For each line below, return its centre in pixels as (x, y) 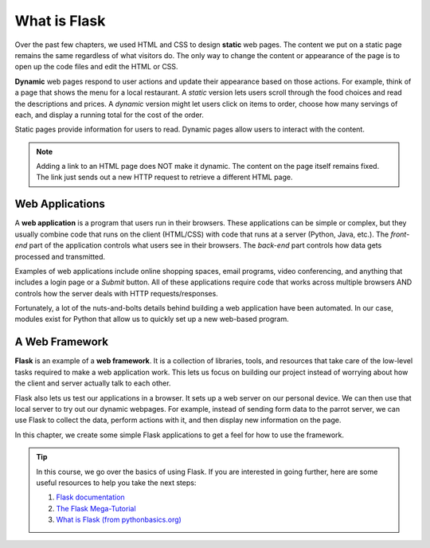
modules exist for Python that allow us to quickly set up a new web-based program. (152, 319)
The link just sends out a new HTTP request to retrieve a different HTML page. (164, 177)
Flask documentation (90, 497)
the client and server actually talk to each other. (93, 383)
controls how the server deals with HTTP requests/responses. (116, 293)
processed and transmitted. (60, 256)
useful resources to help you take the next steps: (116, 483)
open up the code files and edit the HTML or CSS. (96, 67)
